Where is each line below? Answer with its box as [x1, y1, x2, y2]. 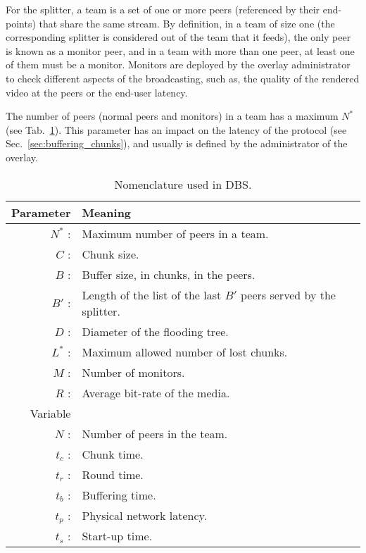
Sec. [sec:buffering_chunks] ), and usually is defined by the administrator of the [6, 136, 348, 151]
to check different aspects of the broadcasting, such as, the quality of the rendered [6, 70, 360, 85]
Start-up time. [82, 528, 153, 545]
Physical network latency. [82, 507, 208, 523]
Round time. [82, 466, 144, 483]
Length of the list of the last [82, 286, 222, 303]
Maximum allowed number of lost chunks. [82, 343, 288, 360]
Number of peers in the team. [82, 425, 228, 442]
